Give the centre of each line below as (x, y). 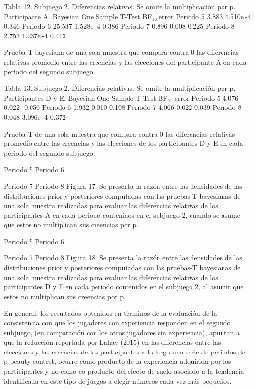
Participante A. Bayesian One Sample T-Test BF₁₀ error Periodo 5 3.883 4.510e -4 (127, 16)
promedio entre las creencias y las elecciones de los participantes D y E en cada (124, 143)
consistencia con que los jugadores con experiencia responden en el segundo (117, 323)
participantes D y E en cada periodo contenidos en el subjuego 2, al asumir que (124, 287)
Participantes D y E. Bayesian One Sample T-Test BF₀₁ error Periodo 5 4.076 (121, 97)
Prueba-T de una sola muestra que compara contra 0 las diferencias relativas (120, 133)
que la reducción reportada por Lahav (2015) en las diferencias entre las (112, 342)
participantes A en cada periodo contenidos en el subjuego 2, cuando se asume (122, 215)
